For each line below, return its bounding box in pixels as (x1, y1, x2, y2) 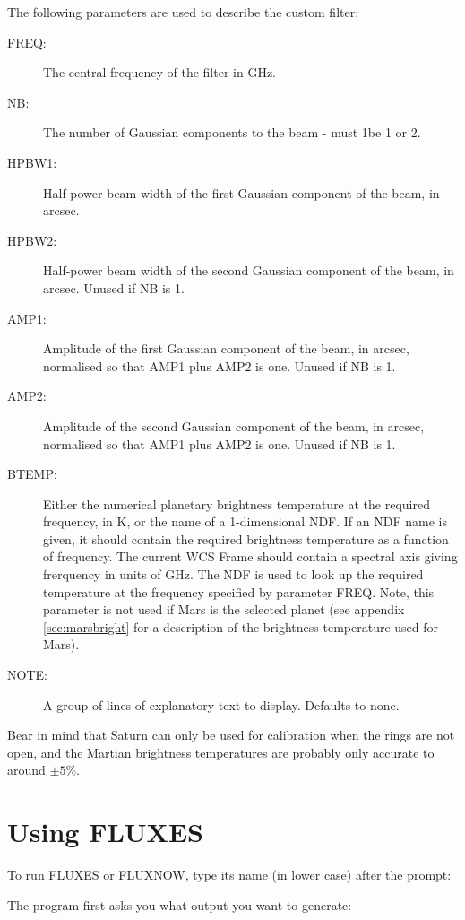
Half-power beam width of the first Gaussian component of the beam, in (43, 183, 440, 202)
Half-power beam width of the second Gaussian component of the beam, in (43, 261, 454, 280)
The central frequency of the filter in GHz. (43, 63, 276, 82)
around (7, 760, 46, 779)
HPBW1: (7, 152, 57, 171)
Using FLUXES (7, 813, 203, 850)
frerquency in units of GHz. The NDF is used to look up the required (43, 565, 424, 584)
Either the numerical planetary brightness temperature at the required (43, 494, 430, 513)
